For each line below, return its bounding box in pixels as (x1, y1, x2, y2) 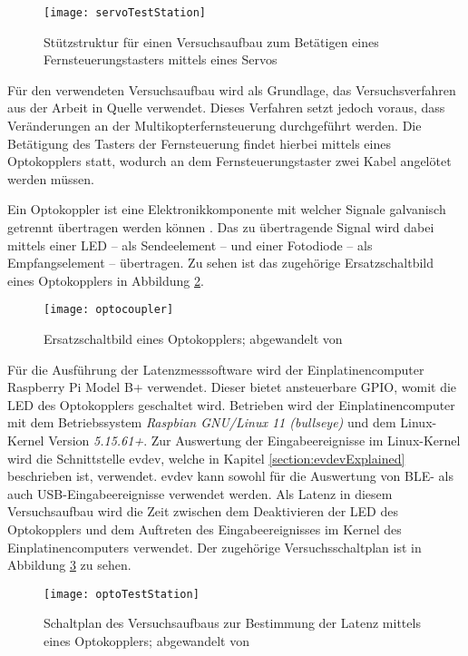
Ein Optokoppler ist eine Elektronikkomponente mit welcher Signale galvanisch (7, 200, 446, 219)
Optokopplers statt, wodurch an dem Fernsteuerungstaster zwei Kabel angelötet (7, 152, 452, 171)
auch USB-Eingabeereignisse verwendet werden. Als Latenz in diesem (7, 484, 393, 503)
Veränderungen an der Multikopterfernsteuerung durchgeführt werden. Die (7, 116, 422, 135)
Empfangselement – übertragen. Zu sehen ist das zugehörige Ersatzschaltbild (7, 253, 434, 272)
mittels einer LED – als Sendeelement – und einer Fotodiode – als (7, 235, 373, 254)
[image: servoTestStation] (44, 6, 206, 19)
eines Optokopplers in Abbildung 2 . (7, 270, 204, 289)
